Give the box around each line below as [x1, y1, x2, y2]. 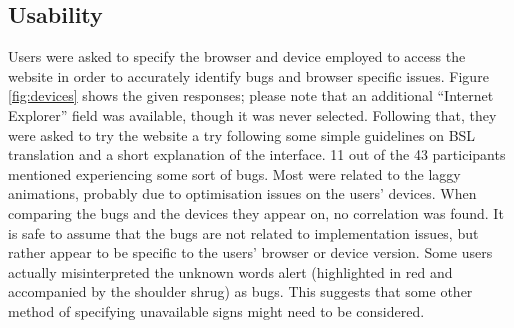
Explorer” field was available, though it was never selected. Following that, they [8, 104, 497, 125]
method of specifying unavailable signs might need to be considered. [8, 300, 425, 321]
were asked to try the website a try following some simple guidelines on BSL [8, 124, 476, 145]
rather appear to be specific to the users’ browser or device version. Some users [8, 242, 493, 263]
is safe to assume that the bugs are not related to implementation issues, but [8, 222, 479, 243]
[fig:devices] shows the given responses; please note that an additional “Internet [8, 85, 494, 106]
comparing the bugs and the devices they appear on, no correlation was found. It [8, 202, 504, 223]
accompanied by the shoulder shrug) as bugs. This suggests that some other [8, 281, 473, 302]
